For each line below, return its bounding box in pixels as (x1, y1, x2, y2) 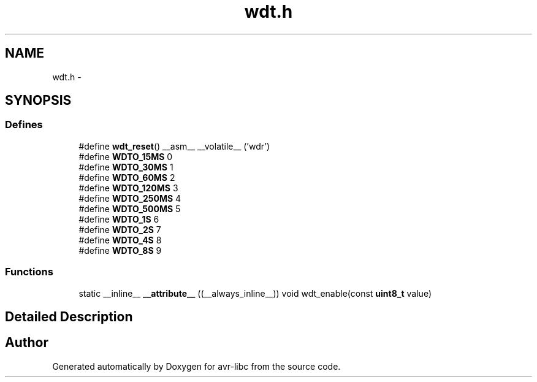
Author (5, 335, 48, 351)
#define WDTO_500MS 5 (78, 203, 181, 214)
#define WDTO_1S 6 (78, 213, 159, 224)
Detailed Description (5, 308, 133, 324)
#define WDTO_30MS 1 (78, 161, 173, 172)
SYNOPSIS (5, 93, 72, 109)
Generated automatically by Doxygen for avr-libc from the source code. (52, 361, 341, 372)
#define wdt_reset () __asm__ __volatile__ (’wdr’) (78, 140, 270, 151)
